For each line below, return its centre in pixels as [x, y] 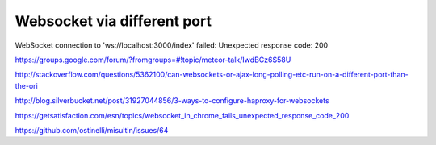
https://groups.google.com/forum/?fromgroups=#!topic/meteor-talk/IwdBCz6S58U [153, 60]
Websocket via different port [113, 21]
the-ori [26, 85]
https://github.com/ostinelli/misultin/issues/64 [92, 130]
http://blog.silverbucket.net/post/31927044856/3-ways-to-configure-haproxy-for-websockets [172, 101]
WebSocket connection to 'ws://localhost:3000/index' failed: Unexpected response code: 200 [172, 45]
